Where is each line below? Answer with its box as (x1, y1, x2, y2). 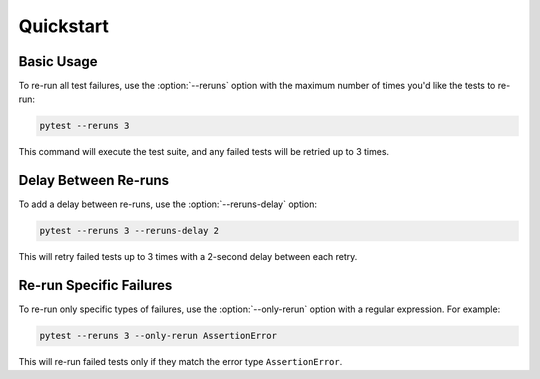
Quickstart (18, 15, 110, 37)
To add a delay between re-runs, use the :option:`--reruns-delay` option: (18, 198, 318, 210)
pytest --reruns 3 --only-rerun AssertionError (39, 330, 277, 342)
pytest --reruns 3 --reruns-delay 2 (39, 225, 220, 237)
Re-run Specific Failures (18, 277, 173, 294)
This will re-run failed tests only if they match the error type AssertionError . (18, 356, 343, 368)
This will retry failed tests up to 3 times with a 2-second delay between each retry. (18, 251, 358, 263)
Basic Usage (18, 53, 98, 70)
